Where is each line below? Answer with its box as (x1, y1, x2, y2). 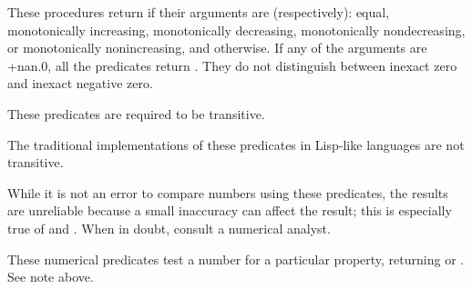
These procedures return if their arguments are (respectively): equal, (7, 3, 390, 21)
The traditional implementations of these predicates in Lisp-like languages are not (7, 135, 465, 154)
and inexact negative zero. (7, 74, 153, 93)
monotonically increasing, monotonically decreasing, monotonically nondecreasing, (7, 20, 466, 39)
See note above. (7, 267, 94, 286)
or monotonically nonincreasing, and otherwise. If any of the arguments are (7, 38, 427, 57)
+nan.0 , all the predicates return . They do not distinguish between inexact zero (7, 55, 457, 75)
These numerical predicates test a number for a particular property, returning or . (7, 249, 465, 268)
